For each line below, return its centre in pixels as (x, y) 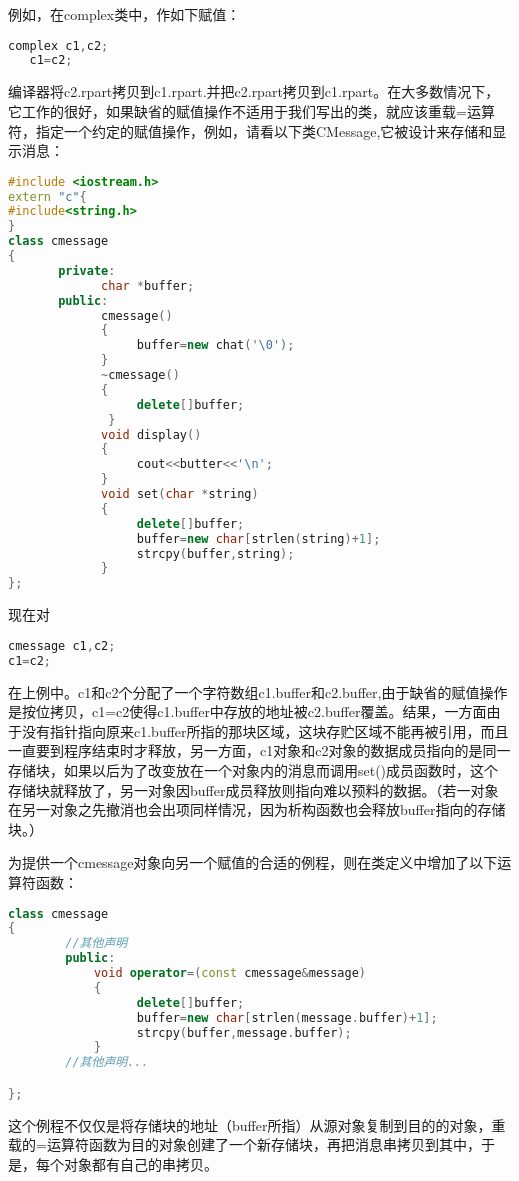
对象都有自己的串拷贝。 (140, 1163)
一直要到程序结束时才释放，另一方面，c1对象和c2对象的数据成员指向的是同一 (259, 750)
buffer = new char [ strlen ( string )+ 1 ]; (258, 538)
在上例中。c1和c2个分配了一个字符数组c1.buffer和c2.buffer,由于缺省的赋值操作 (258, 691)
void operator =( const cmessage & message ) (230, 973)
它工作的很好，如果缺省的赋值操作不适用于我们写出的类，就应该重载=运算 (251, 110)
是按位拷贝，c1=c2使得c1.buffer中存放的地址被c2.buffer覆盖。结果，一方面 (247, 711)
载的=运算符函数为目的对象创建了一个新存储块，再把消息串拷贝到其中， (244, 1144)
